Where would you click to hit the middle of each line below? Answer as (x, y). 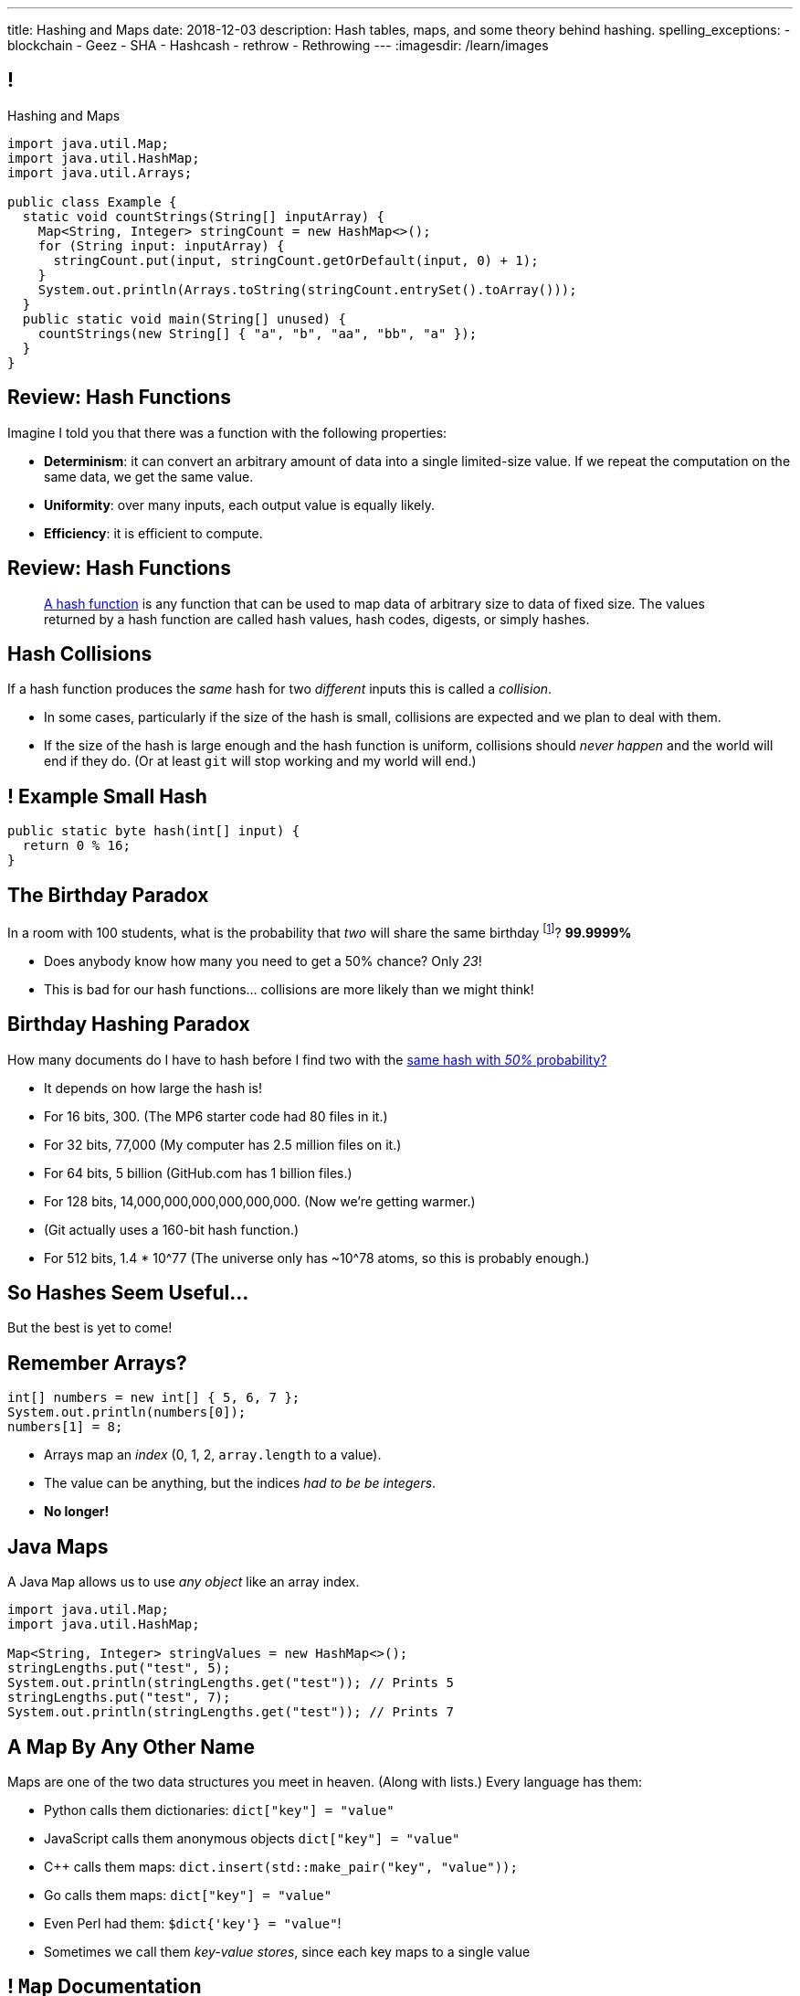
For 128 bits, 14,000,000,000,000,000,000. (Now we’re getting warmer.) (260, 1201)
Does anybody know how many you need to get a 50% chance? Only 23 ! (263, 961)
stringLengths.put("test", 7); (119, 1698)
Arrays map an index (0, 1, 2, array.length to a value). (213, 1455)
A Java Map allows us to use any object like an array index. (184, 1582)
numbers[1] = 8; (65, 1427)
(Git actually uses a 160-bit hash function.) (172, 1229)
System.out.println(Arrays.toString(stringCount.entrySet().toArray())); (307, 289)
